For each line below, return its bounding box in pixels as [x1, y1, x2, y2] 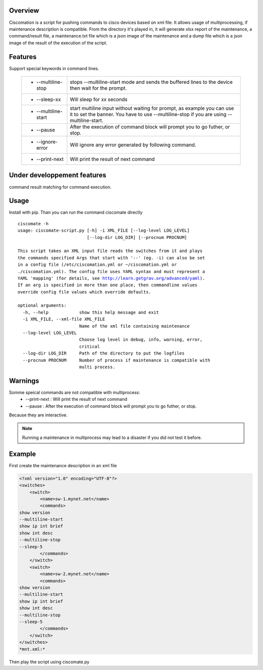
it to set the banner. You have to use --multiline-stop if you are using [70, 111, 226, 118]
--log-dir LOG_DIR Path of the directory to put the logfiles [22, 351, 185, 356]
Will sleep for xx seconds [70, 96, 128, 102]
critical [79, 344, 100, 349]
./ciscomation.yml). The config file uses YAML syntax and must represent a [18, 269, 206, 274]
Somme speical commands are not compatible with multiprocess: [9, 389, 140, 395]
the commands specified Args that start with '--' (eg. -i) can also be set [18, 255, 206, 260]
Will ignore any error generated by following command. [70, 141, 197, 148]
